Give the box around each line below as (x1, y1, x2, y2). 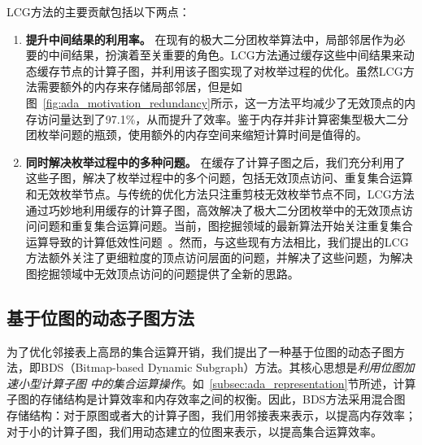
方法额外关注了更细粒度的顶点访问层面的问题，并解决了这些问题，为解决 (25, 249, 413, 266)
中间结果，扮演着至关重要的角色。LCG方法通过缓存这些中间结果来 (48, 46, 403, 63)
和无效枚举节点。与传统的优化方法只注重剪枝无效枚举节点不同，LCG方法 (25, 185, 415, 202)
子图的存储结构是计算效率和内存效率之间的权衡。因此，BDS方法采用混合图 (7, 390, 406, 408)
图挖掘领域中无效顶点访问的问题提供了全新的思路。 (25, 264, 299, 281)
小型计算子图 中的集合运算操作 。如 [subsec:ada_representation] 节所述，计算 (17, 374, 416, 391)
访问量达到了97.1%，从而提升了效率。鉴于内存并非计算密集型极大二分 (37, 110, 409, 127)
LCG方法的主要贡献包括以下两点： (7, 3, 190, 20)
